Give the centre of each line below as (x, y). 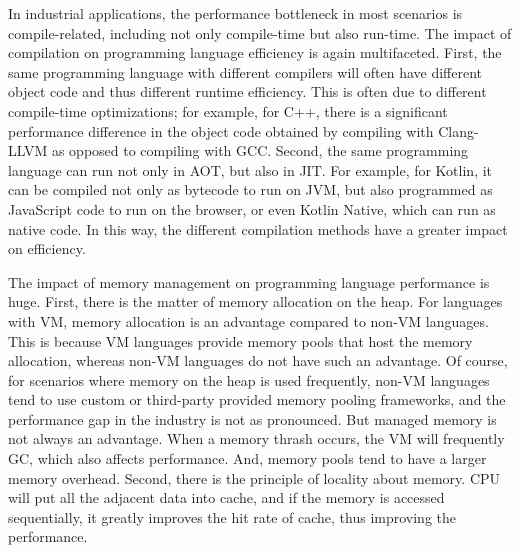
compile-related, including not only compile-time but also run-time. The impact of (260, 32)
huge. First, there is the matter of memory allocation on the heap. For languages (255, 301)
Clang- (458, 130)
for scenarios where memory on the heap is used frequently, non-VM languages (249, 379)
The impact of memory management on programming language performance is (249, 281)
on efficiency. (47, 248)
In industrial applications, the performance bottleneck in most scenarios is (235, 13)
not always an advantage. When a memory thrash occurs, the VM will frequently (256, 438)
